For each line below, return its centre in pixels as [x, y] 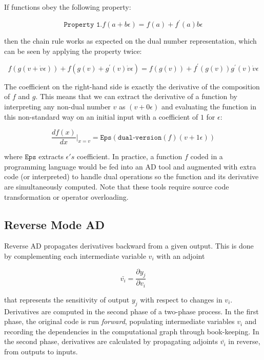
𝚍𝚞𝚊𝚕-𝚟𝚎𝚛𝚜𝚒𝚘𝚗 [140, 137]
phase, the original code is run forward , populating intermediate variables [119, 321]
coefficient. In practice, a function [129, 156]
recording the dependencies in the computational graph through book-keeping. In [132, 331]
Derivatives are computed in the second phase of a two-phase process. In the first [131, 311]
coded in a [207, 156]
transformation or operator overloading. [66, 196]
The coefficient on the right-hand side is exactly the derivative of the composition [132, 86]
